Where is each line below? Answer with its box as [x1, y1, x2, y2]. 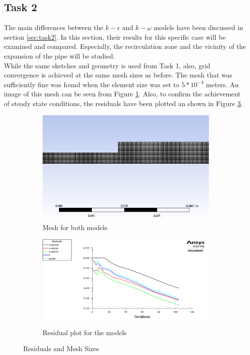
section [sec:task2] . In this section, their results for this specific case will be [4, 31, 226, 42]
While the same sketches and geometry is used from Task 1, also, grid [4, 60, 210, 70]
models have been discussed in [153, 22, 243, 32]
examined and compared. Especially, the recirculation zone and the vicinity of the [4, 41, 246, 51]
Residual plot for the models [43, 327, 127, 337]
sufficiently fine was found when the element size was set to [4, 79, 179, 89]
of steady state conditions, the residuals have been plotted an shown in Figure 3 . [4, 98, 243, 108]
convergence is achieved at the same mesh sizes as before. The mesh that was [4, 70, 233, 80]
